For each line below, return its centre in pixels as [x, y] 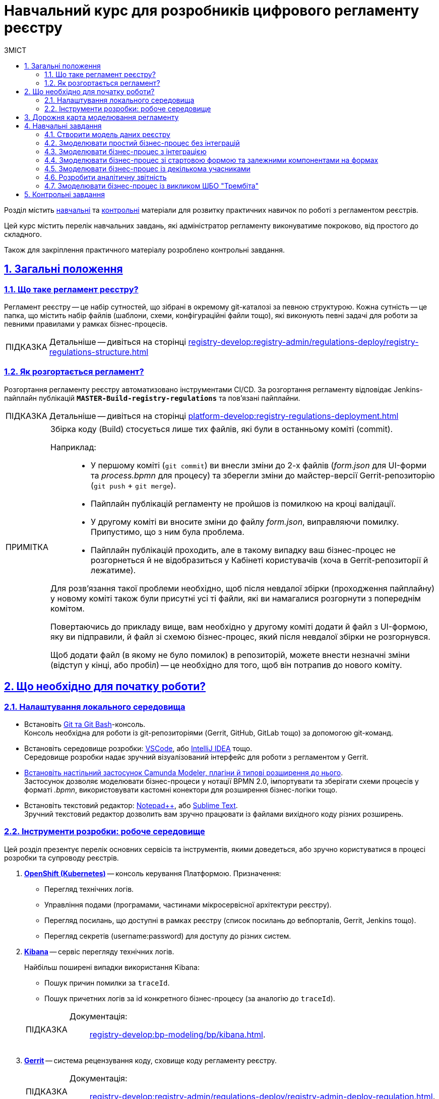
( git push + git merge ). [133, 485]
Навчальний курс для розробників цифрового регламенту [212, 11]
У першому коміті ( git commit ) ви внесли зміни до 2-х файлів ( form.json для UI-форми [259, 465]
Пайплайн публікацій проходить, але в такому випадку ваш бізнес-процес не [243, 550]
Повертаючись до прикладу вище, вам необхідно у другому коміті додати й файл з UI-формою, [239, 626]
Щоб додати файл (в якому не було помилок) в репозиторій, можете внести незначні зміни [230, 655]
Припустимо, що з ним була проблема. [168, 532]
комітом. [68, 608]
